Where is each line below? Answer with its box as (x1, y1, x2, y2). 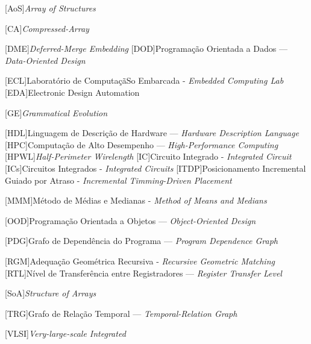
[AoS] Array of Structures (5, 2, 96, 14)
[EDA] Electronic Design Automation (5, 86, 140, 98)
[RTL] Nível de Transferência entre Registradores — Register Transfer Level (5, 266, 282, 279)
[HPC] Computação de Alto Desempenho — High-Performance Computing (5, 138, 278, 151)
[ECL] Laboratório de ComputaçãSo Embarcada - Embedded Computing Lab (5, 74, 284, 87)
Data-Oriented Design (5, 54, 86, 66)
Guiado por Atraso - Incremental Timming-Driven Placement (5, 174, 232, 186)
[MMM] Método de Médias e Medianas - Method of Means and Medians (5, 194, 267, 207)
